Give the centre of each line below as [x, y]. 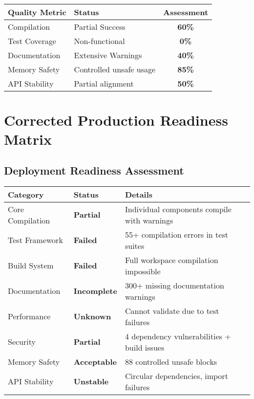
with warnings [149, 220]
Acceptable [95, 361]
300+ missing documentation [174, 285]
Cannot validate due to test [172, 310]
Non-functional [99, 41]
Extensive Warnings [108, 55]
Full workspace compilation [171, 260]
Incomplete [95, 291]
